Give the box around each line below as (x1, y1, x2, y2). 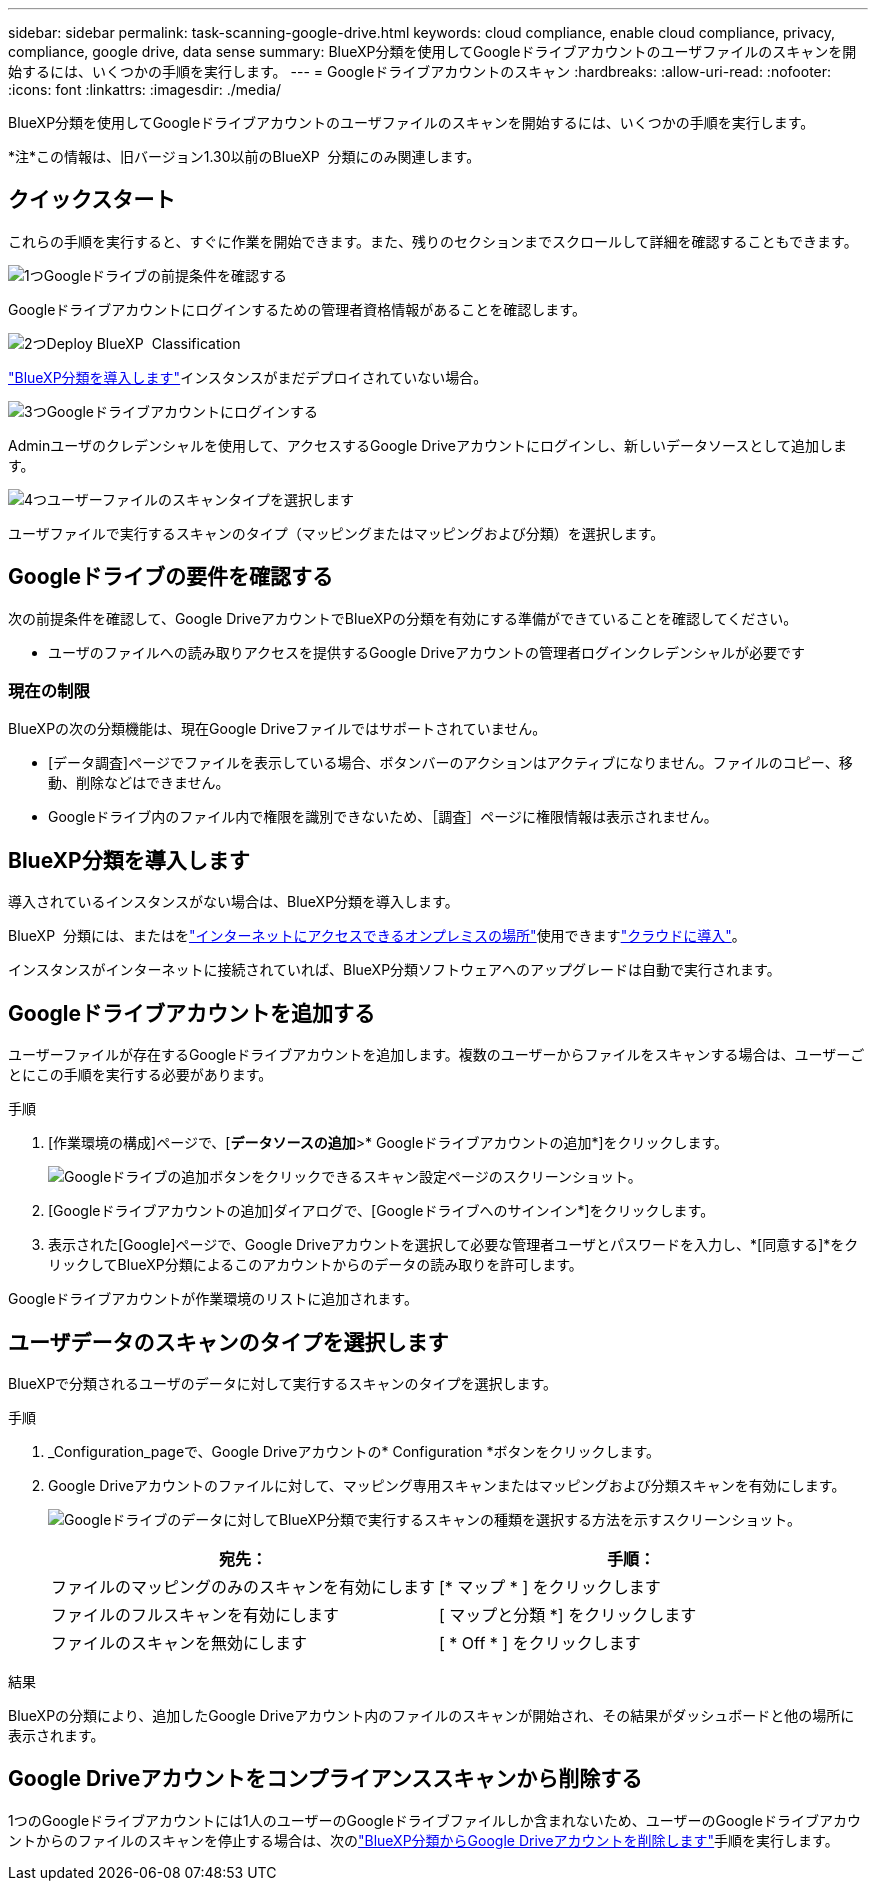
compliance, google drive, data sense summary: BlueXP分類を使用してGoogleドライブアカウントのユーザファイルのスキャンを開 (8, 43, 857, 60)
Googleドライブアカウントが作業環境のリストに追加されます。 (8, 1290, 418, 1308)
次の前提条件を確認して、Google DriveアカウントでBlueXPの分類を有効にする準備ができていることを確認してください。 (8, 609, 798, 627)
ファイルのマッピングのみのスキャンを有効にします (51, 1576, 436, 1597)
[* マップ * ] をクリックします (439, 1576, 661, 1597)
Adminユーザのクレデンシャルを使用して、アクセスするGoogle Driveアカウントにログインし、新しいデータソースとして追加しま (8, 436, 847, 454)
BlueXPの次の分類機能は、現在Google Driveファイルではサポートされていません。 (8, 720, 547, 738)
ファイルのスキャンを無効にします (51, 1632, 308, 1653)
